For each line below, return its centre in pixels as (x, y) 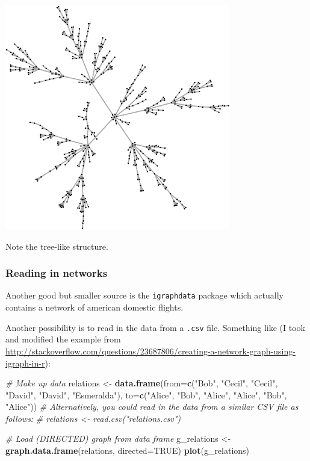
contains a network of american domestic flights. (95, 307)
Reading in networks (57, 273)
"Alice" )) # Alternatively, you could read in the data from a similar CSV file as (152, 407)
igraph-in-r (25, 363)
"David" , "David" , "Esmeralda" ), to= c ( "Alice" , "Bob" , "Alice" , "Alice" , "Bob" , (146, 394)
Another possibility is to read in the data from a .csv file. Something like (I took (156, 327)
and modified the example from (63, 339)
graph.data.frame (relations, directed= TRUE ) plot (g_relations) (128, 450)
